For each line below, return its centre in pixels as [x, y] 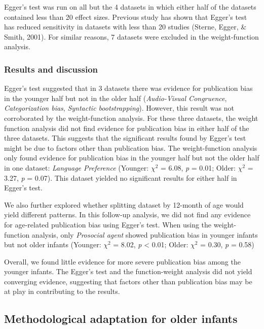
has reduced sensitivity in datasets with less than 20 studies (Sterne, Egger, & [125, 27]
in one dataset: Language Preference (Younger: [77, 167]
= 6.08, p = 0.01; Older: [198, 167]
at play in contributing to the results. [62, 291]
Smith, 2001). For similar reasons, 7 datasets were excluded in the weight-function [131, 36]
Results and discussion [51, 69]
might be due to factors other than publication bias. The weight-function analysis [131, 147]
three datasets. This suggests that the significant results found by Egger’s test [125, 138]
